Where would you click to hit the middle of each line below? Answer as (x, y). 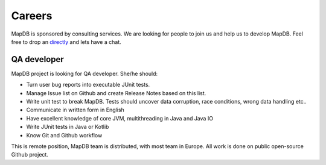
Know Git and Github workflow (64, 135)
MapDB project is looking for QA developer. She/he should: (85, 73)
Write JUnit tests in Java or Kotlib (68, 127)
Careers (32, 16)
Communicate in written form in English (75, 110)
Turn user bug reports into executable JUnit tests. (88, 85)
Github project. (30, 155)
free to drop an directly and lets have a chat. (66, 42)
